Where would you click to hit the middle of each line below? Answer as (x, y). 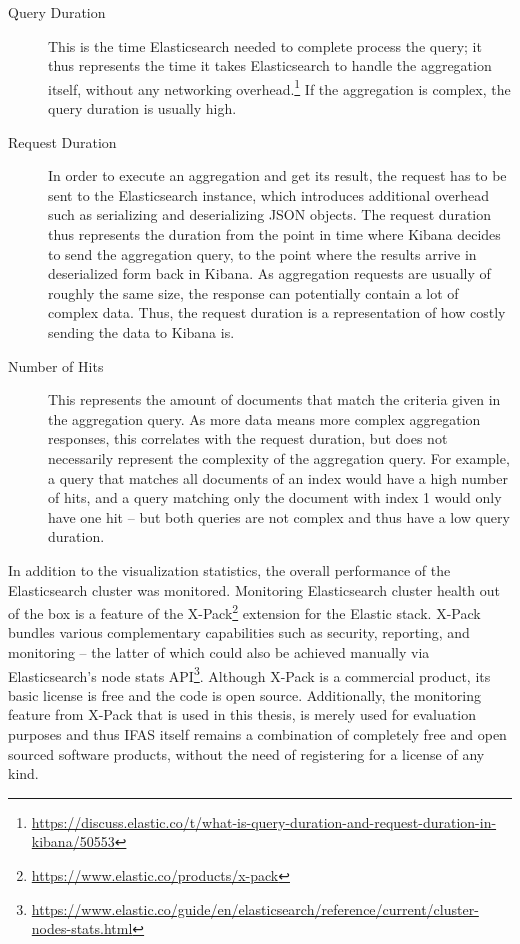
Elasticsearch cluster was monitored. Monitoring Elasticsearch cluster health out (254, 589)
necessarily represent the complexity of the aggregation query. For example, (279, 457)
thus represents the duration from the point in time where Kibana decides (274, 234)
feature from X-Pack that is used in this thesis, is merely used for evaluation (242, 714)
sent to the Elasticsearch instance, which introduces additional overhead (268, 194)
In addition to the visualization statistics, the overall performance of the (229, 569)
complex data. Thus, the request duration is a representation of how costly (277, 312)
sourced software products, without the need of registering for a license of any (246, 753)
